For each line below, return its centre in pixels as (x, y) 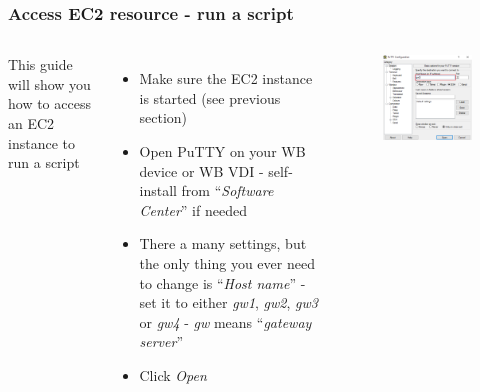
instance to (41, 142)
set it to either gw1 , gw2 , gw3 (228, 302)
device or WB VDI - (201, 170)
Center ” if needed (193, 209)
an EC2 (31, 123)
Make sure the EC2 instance (226, 78)
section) (163, 117)
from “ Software (227, 190)
